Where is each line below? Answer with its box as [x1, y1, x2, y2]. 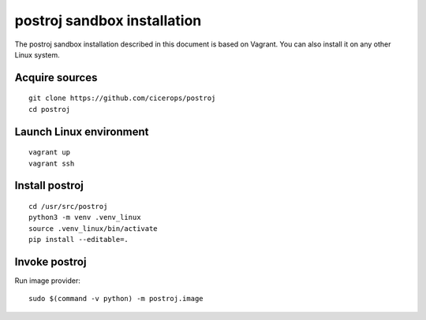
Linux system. [14, 50, 60, 59]
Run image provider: [14, 276, 80, 285]
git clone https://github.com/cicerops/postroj [28, 94, 216, 102]
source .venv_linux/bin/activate [28, 224, 158, 233]
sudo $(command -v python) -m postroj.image [28, 294, 204, 303]
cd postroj [28, 105, 71, 113]
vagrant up [28, 148, 71, 157]
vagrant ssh [28, 158, 75, 168]
